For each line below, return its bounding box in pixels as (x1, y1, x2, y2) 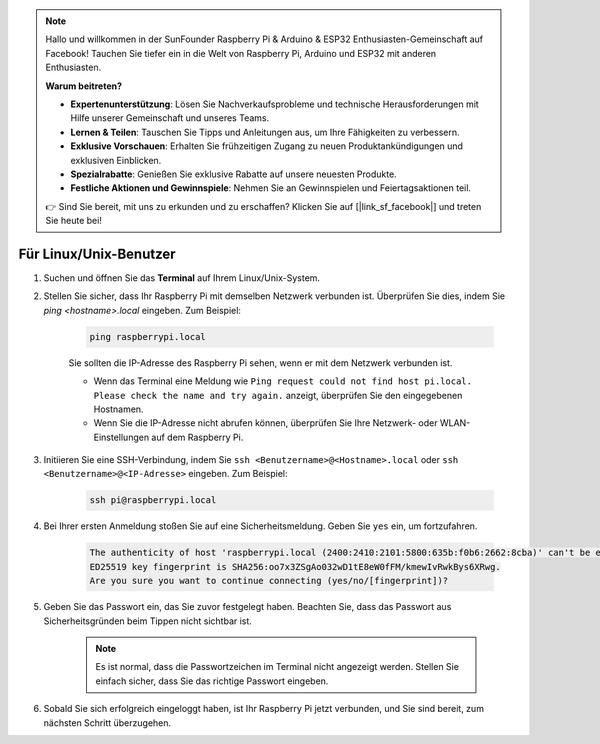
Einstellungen (93, 431, 150, 443)
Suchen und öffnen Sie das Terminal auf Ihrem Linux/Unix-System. (43, 271, 320, 284)
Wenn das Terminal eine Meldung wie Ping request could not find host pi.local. (93, 375, 472, 387)
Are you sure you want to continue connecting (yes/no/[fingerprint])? (89, 575, 449, 587)
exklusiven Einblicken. (70, 154, 162, 166)
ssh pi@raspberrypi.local (89, 495, 217, 506)
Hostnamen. (93, 403, 144, 415)
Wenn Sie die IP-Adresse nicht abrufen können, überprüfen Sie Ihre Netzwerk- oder (93, 417, 439, 429)
